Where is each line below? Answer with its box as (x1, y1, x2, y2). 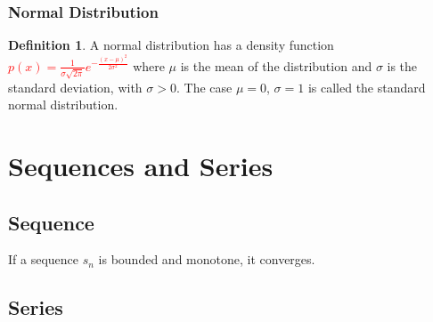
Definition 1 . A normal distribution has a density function (8, 36, 334, 54)
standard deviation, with (8, 77, 143, 96)
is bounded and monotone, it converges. (98, 250, 315, 269)
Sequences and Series (8, 148, 274, 184)
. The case (176, 77, 233, 96)
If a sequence (8, 250, 79, 269)
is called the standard (307, 77, 426, 96)
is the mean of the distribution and (180, 56, 372, 75)
